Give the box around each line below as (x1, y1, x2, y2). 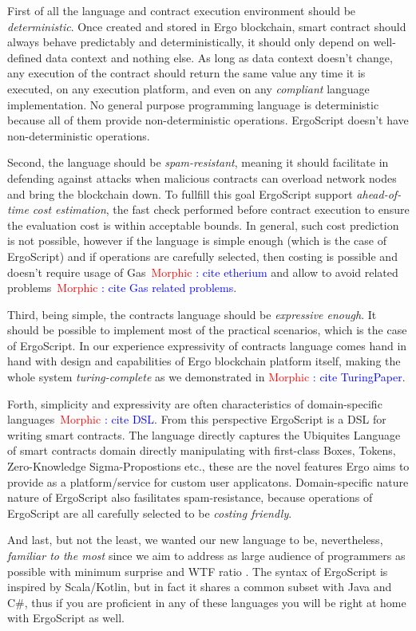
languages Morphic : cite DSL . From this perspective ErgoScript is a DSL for (7, 411, 386, 428)
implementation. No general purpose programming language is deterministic (7, 96, 379, 112)
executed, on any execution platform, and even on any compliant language (7, 80, 370, 97)
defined (7, 49, 42, 65)
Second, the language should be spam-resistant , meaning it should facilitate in (7, 154, 389, 171)
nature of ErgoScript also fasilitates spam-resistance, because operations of (7, 489, 373, 506)
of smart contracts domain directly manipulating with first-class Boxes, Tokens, (7, 442, 396, 459)
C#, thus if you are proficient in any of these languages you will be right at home (7, 594, 406, 610)
